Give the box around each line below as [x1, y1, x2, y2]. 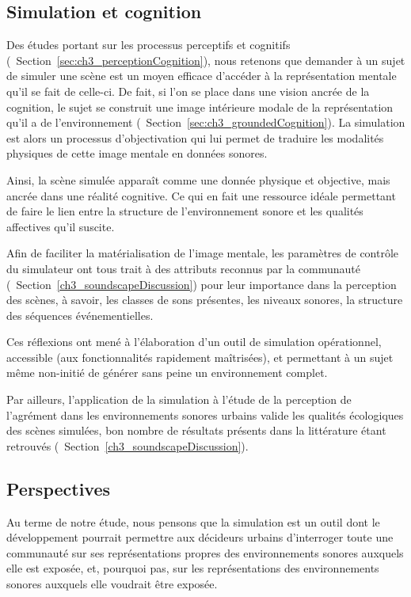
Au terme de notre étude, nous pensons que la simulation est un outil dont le [6, 513, 380, 530]
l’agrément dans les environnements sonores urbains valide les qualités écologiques [6, 406, 404, 423]
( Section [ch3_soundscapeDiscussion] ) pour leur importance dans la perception [6, 276, 397, 292]
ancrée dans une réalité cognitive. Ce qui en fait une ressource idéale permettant [6, 187, 396, 203]
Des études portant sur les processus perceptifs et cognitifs [6, 36, 291, 53]
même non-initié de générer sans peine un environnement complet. [6, 364, 328, 381]
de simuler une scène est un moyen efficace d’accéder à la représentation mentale [6, 67, 397, 84]
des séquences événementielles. [6, 306, 154, 323]
